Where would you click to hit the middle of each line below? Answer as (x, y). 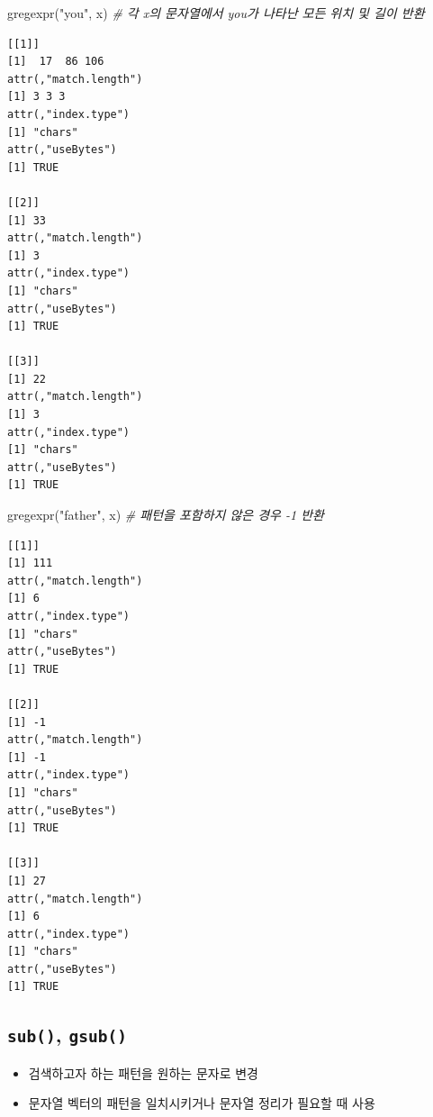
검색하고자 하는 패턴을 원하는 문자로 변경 (143, 1072)
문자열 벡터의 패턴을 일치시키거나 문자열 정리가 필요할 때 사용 (202, 1103)
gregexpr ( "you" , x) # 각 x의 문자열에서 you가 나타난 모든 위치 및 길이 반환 (216, 13)
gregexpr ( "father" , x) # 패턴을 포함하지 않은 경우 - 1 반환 (166, 515)
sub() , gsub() (67, 1035)
